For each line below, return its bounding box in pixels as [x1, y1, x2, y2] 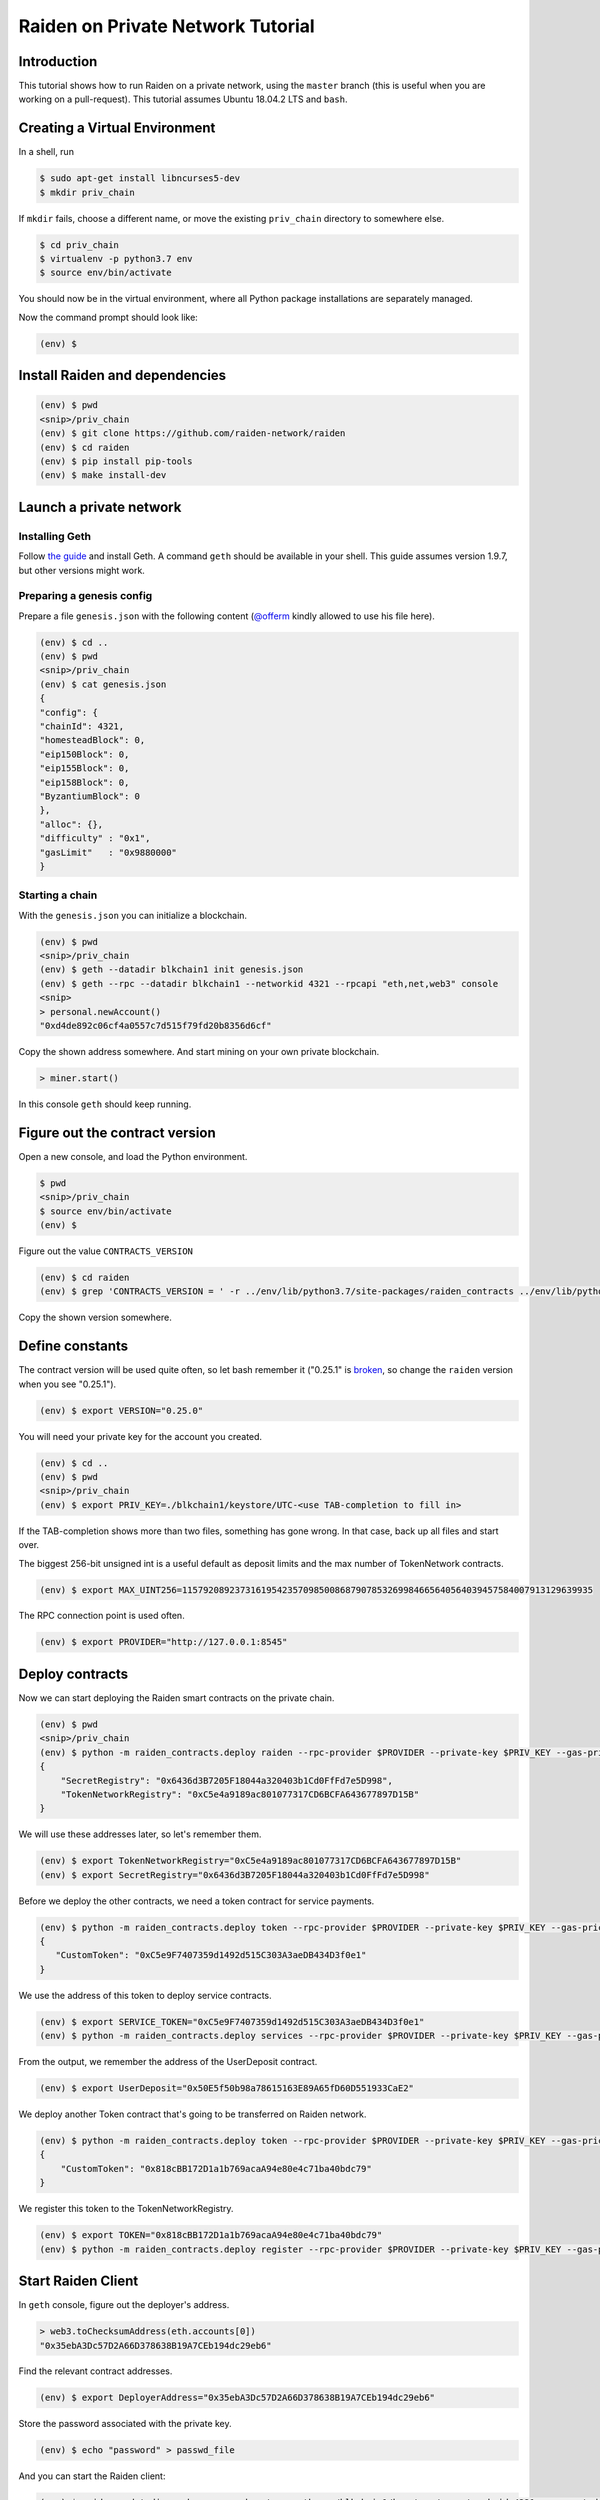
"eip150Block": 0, [39, 748, 130, 760]
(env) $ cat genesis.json [39, 678, 167, 690]
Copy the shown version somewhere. [18, 1311, 172, 1324]
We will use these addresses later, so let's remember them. [18, 1828, 262, 1840]
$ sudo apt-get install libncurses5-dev [39, 173, 240, 184]
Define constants [18, 1338, 129, 1355]
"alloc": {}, [39, 818, 104, 830]
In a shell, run [18, 146, 75, 158]
